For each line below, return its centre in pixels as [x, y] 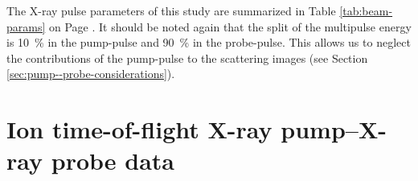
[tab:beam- [366, 10]
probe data [113, 160]
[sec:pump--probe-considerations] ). [91, 74]
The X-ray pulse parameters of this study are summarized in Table [171, 10]
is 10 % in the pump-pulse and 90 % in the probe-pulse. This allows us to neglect [209, 42]
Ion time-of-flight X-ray [139, 129]
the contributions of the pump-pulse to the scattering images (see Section [187, 58]
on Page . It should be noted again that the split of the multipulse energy [230, 26]
